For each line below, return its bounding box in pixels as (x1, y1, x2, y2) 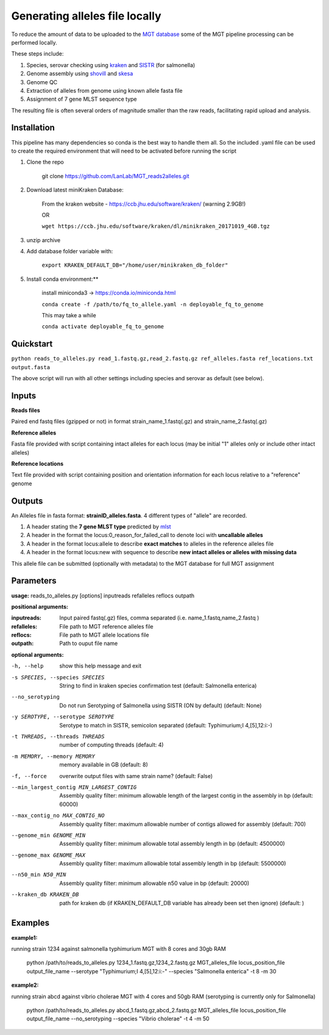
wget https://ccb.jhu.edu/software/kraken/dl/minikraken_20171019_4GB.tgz (41, 223, 271, 230)
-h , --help (11, 663, 44, 669)
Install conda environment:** (26, 275, 99, 283)
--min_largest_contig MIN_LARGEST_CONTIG (11, 784, 137, 790)
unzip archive (26, 236, 61, 243)
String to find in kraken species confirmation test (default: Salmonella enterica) (59, 682, 257, 690)
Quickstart (11, 339, 53, 349)
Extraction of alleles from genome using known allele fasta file (26, 87, 183, 94)
